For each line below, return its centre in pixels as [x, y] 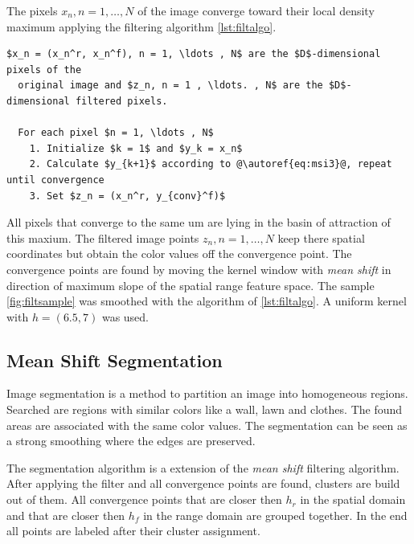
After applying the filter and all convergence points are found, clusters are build [203, 483]
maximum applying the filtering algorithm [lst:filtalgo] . [141, 26]
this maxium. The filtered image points [103, 237]
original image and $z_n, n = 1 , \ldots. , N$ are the [170, 86]
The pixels [32, 10]
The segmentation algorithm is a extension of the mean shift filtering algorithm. [203, 467]
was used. [125, 316]
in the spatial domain [353, 499]
